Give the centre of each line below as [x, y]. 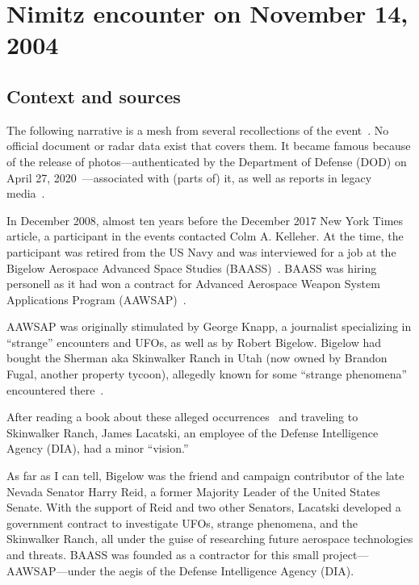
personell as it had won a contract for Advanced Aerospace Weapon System [193, 284]
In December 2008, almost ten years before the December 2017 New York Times [205, 220]
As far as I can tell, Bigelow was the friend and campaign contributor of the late [205, 476]
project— [346, 555]
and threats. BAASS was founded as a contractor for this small [163, 555]
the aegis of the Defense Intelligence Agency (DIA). [227, 570]
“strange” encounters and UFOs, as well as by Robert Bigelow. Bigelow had [194, 342]
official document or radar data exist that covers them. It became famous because [209, 146]
